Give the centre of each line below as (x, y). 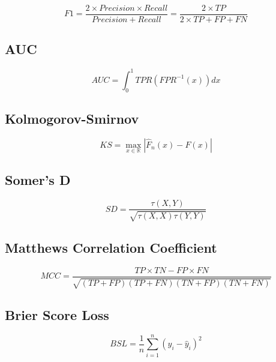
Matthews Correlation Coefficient (111, 248)
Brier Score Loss (57, 314)
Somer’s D (38, 180)
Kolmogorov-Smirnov (72, 118)
